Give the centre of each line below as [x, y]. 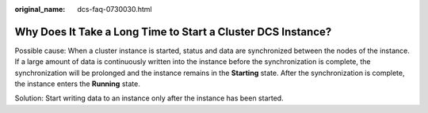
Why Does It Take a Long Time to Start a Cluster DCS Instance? [173, 32]
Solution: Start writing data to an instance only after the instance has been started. [149, 98]
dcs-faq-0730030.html [115, 9]
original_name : [40, 9]
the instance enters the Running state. [77, 84]
